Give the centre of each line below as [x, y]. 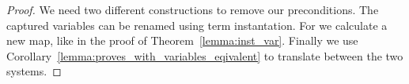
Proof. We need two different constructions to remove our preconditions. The [193, 9]
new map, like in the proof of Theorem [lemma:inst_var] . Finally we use [182, 40]
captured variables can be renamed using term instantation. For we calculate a [197, 25]
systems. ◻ [34, 71]
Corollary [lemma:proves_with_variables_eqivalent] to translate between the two [205, 55]
